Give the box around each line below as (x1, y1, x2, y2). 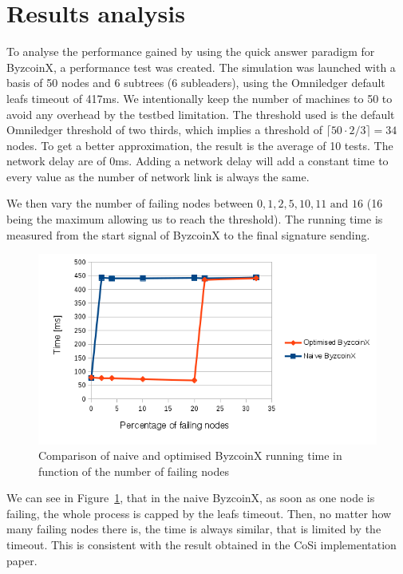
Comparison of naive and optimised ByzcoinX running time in (38, 447, 342, 464)
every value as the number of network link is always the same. (6, 168, 310, 184)
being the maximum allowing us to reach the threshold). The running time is (6, 211, 383, 228)
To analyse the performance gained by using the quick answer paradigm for (6, 43, 375, 60)
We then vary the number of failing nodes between (6, 195, 254, 212)
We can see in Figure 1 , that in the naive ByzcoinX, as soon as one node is (6, 489, 375, 506)
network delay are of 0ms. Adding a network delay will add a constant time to (6, 152, 389, 169)
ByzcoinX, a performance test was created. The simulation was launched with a (6, 58, 396, 75)
